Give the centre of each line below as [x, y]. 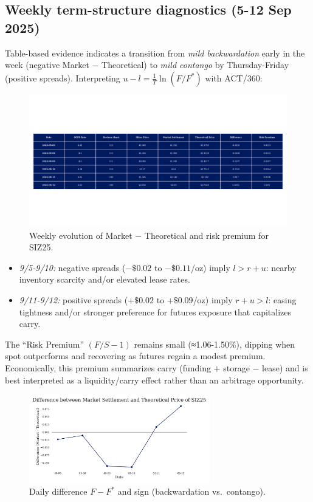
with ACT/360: [234, 77]
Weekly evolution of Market [81, 235]
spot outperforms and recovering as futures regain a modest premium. [135, 356]
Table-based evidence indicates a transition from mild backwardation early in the [155, 53]
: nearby [281, 267]
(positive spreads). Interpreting [63, 77]
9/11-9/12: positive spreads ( [74, 300]
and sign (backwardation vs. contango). [191, 491]
